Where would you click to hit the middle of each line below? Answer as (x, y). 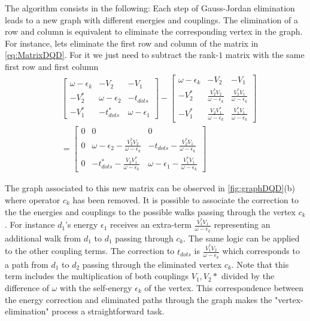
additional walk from (43, 238)
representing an (242, 224)
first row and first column (52, 66)
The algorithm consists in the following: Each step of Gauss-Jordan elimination (150, 8)
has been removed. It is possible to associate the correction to (186, 199)
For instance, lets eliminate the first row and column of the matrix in (132, 43)
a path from (27, 264)
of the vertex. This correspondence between (224, 287)
